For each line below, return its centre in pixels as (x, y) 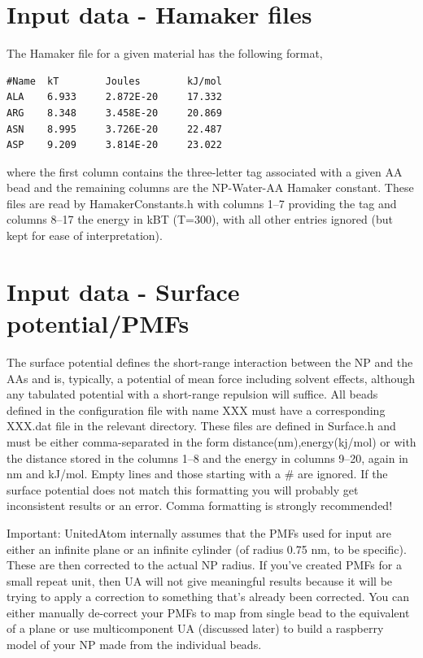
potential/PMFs (98, 323)
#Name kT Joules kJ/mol (114, 81)
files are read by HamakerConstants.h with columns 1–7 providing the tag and (202, 203)
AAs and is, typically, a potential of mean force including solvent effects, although (211, 378)
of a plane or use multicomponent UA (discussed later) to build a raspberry (195, 628)
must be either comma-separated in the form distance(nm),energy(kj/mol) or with (211, 441)
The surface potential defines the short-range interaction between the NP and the (210, 362)
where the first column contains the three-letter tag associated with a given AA (205, 171)
